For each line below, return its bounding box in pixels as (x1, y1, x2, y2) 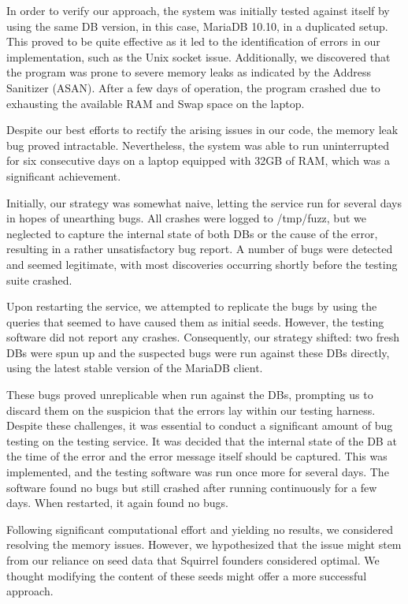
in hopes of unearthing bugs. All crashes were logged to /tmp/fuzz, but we (6, 210, 366, 226)
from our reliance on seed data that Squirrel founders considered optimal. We (6, 552, 380, 568)
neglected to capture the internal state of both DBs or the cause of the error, (6, 225, 378, 241)
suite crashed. (6, 271, 72, 288)
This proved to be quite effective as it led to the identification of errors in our (6, 33, 380, 50)
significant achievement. (6, 167, 121, 184)
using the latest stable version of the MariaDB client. (6, 360, 263, 376)
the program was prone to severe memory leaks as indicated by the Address (6, 64, 372, 80)
